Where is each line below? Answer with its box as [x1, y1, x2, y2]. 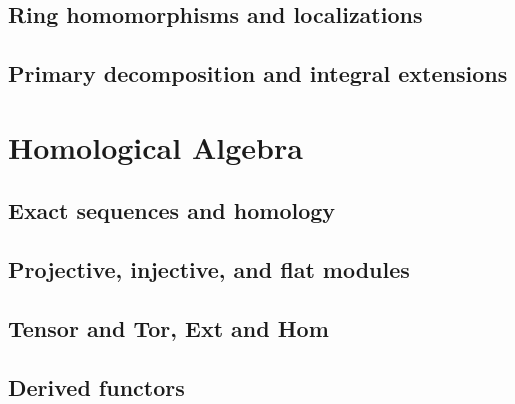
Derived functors [8, 371, 185, 402]
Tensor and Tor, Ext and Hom [8, 312, 329, 343]
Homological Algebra [8, 126, 303, 167]
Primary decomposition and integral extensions [8, 58, 508, 89]
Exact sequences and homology [8, 195, 336, 226]
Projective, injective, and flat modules [8, 254, 410, 285]
